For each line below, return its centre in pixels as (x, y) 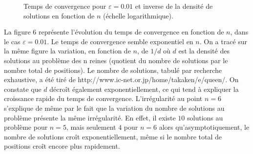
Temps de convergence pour (65, 6)
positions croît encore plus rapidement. (62, 146)
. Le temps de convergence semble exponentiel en (120, 41)
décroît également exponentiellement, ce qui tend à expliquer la (144, 89)
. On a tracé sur (223, 41)
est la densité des (204, 51)
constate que (23, 89)
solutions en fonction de (59, 15)
